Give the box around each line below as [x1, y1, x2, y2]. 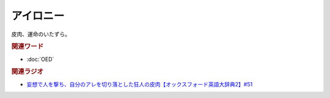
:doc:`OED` [26, 55, 54, 63]
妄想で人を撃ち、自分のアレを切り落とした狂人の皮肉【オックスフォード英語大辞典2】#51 [26, 80, 253, 88]
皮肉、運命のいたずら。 [11, 30, 70, 38]
